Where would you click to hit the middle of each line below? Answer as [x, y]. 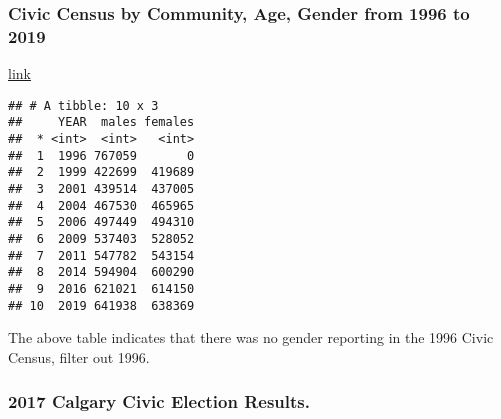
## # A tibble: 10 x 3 [83, 105]
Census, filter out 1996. [79, 356]
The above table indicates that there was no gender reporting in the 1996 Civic [251, 337]
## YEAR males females [101, 122]
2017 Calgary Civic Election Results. [159, 401]
